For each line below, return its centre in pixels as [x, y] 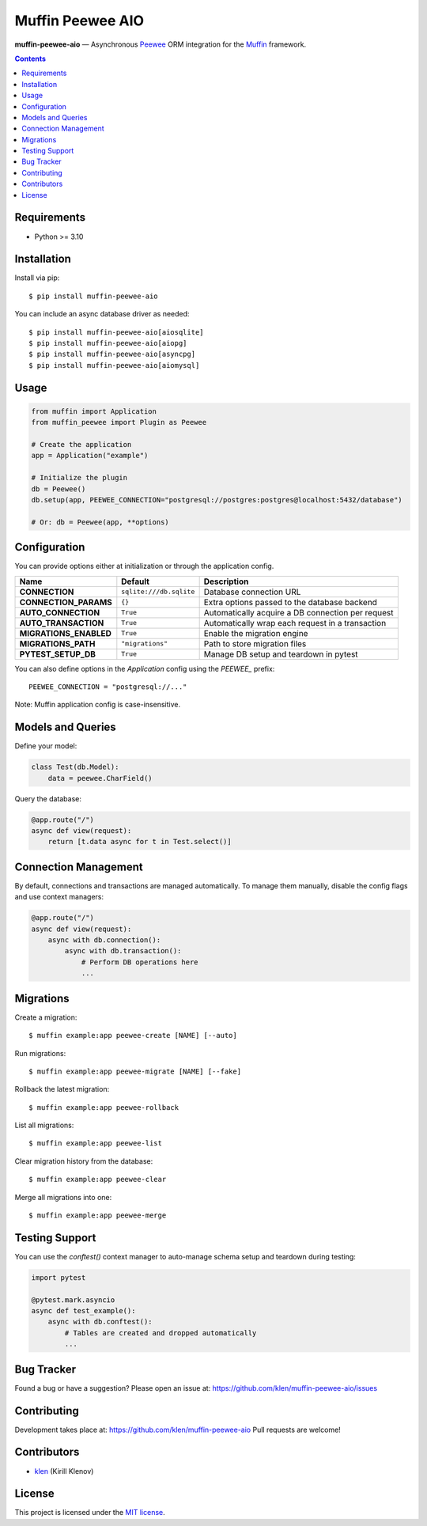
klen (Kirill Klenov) [64, 1471]
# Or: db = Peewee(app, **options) [100, 522]
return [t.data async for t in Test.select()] [140, 842]
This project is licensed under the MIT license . [90, 1513]
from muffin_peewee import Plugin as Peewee [119, 422]
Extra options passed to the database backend [290, 602]
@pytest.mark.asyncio [73, 1300]
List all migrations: [44, 1125]
